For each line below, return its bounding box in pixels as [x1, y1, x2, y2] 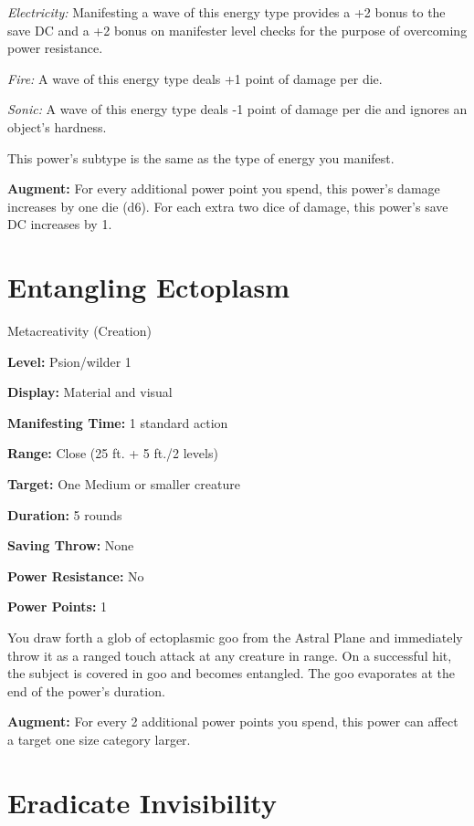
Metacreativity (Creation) [7, 321, 152, 340]
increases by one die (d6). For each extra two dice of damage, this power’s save [7, 196, 448, 215]
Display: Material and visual [7, 382, 173, 402]
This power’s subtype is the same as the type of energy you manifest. [7, 148, 395, 167]
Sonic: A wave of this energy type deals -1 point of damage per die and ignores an [7, 99, 468, 119]
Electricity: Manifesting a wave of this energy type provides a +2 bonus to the [7, 3, 446, 21]
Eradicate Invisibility [7, 783, 277, 821]
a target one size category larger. [7, 729, 191, 748]
